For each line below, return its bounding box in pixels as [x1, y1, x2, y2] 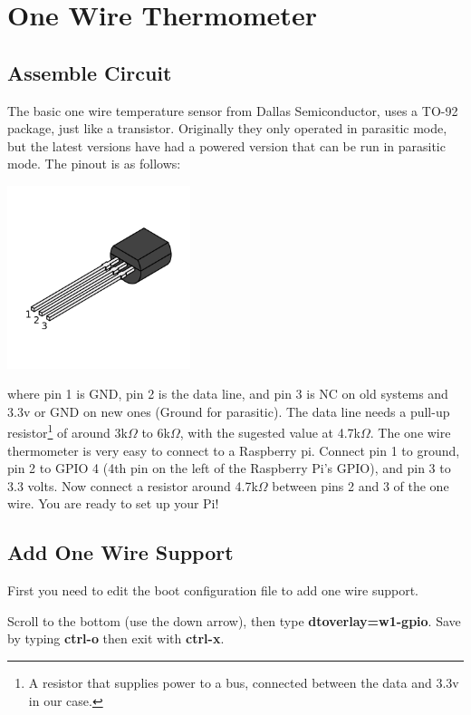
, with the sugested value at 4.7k [179, 422, 360, 441]
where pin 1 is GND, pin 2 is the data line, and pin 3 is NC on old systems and [7, 384, 448, 403]
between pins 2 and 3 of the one [272, 476, 449, 495]
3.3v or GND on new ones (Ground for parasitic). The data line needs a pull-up [7, 401, 450, 420]
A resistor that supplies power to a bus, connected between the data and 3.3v [28, 672, 459, 691]
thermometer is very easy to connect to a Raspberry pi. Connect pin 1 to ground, [7, 440, 460, 459]
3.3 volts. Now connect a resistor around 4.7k [7, 476, 258, 495]
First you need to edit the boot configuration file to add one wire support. [7, 581, 418, 600]
